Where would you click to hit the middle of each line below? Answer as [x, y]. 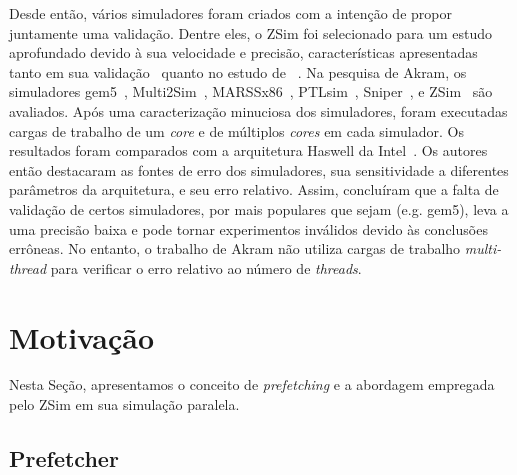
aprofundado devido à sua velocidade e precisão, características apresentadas [243, 52]
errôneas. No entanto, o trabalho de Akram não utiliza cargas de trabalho [235, 248]
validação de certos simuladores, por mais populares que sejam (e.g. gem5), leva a [259, 208]
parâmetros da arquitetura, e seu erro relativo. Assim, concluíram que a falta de [254, 189]
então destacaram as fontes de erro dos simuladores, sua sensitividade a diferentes [259, 169]
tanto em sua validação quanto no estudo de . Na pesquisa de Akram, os [238, 71]
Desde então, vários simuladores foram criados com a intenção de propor [230, 13]
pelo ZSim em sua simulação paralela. [124, 404]
